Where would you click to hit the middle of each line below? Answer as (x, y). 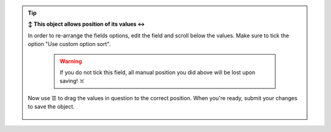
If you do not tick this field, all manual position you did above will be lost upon (158, 72)
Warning (71, 61)
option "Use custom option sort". (69, 44)
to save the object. (51, 107)
